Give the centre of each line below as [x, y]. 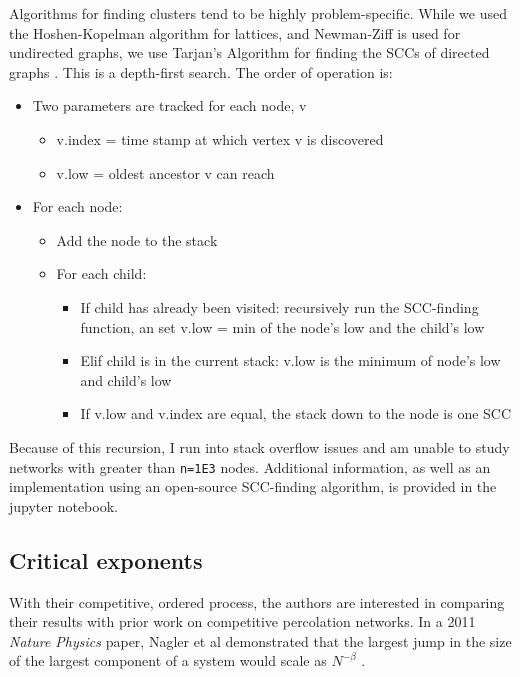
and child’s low [126, 379]
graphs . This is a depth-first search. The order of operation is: [201, 71]
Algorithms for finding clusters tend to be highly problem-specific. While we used [258, 13]
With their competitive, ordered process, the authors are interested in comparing [257, 601]
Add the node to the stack [137, 239]
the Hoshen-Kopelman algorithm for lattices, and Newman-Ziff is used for [235, 32]
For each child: [101, 273]
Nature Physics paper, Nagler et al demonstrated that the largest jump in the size [260, 640]
